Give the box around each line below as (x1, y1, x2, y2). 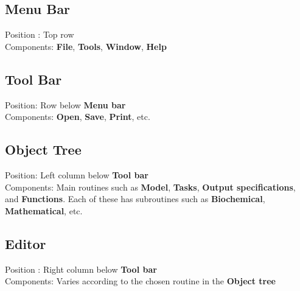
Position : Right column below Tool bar (5, 262, 157, 275)
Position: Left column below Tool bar (5, 168, 148, 181)
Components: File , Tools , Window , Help (5, 40, 167, 52)
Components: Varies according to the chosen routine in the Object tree (5, 275, 276, 287)
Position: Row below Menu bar (5, 98, 126, 111)
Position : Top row (5, 28, 74, 41)
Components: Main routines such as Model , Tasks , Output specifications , (5, 180, 296, 193)
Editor (5, 234, 46, 253)
